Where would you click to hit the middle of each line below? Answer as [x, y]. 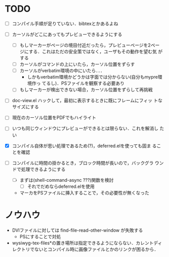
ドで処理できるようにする [39, 169]
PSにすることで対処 [40, 236]
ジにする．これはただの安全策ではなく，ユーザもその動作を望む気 [88, 52]
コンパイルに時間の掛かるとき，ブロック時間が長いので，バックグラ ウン [88, 163]
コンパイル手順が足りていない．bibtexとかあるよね [65, 23]
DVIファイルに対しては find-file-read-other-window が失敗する [77, 230]
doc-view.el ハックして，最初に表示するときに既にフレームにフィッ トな [87, 101]
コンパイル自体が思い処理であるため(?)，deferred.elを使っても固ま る [85, 146]
